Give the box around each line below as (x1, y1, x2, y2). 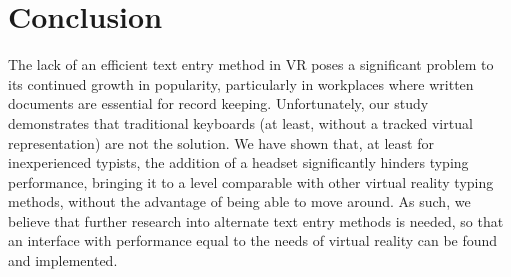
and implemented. (8, 250, 118, 271)
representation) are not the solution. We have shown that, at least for (8, 132, 434, 153)
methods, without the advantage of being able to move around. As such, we (8, 191, 471, 212)
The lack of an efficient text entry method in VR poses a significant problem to (8, 54, 494, 75)
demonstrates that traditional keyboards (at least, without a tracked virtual (8, 112, 473, 133)
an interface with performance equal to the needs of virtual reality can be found (8, 230, 498, 251)
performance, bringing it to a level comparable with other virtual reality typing (8, 171, 494, 192)
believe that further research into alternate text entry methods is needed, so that (8, 210, 504, 231)
